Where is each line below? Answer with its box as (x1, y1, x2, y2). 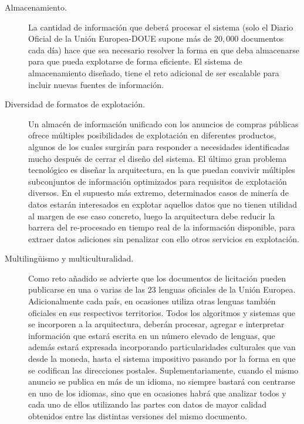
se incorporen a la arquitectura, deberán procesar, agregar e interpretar (28, 318, 285, 330)
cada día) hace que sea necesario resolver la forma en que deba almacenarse (28, 43, 300, 56)
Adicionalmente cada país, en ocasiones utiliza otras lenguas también (28, 295, 276, 307)
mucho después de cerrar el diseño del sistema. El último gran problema (28, 152, 287, 164)
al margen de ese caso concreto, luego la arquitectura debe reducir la (28, 209, 275, 222)
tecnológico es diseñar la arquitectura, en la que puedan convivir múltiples (28, 164, 295, 176)
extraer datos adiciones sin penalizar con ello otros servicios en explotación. (28, 232, 299, 245)
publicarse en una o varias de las (28, 283, 146, 296)
